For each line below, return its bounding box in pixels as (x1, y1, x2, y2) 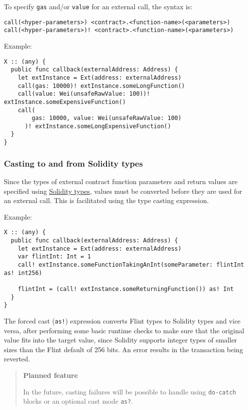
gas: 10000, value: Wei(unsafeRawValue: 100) (32, 115, 182, 122)
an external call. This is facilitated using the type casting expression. (4, 195, 209, 205)
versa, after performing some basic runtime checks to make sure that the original (4, 325, 245, 335)
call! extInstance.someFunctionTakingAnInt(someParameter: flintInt (18, 261, 244, 268)
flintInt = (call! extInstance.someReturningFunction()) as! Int (18, 285, 234, 292)
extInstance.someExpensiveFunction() (4, 98, 126, 105)
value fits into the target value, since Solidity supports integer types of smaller (4, 335, 237, 345)
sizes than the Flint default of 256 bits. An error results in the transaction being (4, 344, 243, 354)
